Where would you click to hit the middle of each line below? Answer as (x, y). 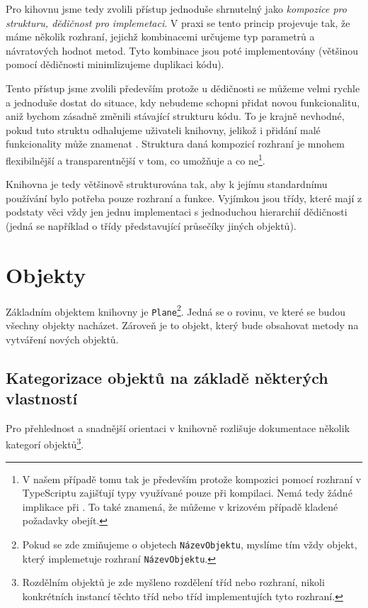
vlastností (42, 398)
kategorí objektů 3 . (45, 443)
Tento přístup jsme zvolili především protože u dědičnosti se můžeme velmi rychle (183, 88)
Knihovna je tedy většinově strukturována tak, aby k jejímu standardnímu (167, 184)
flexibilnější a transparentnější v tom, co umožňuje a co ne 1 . (136, 159)
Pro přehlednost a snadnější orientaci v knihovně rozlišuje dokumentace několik (178, 427)
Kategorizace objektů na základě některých (167, 377)
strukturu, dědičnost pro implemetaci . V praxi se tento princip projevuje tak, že (178, 22)
